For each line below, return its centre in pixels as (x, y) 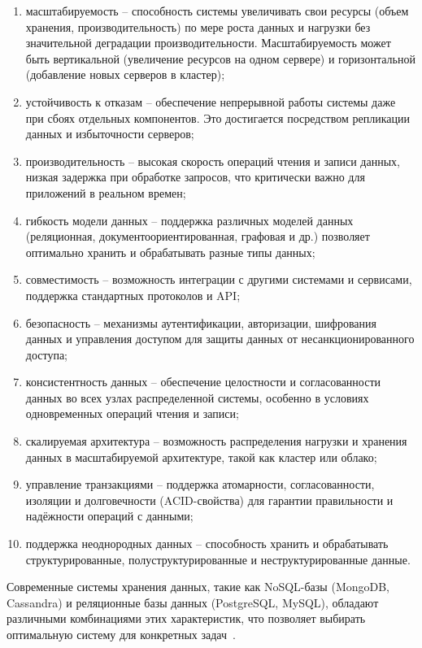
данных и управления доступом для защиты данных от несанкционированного (220, 339)
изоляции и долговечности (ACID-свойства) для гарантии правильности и (209, 500)
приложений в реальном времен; (106, 192)
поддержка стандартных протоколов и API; (133, 295)
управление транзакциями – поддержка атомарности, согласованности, (200, 484)
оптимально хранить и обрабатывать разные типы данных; (170, 252)
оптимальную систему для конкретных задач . (121, 634)
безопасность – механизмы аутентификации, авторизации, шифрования (201, 322)
